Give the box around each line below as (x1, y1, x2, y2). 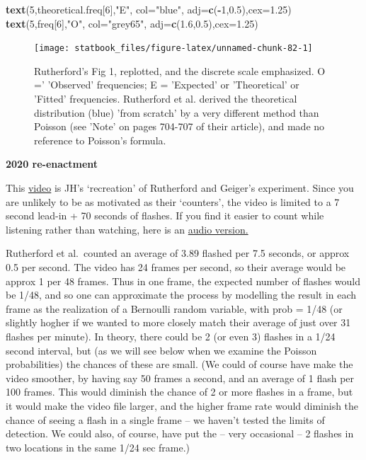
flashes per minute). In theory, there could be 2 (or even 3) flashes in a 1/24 (6, 328, 336, 343)
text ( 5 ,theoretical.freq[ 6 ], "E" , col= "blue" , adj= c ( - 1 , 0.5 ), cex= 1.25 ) (6, 2, 292, 16)
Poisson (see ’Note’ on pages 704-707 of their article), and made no (34, 119, 325, 134)
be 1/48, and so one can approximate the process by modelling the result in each (6, 287, 357, 302)
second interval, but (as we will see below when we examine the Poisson (6, 343, 317, 357)
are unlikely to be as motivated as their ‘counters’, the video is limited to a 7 (6, 194, 340, 209)
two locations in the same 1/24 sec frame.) (6, 439, 190, 454)
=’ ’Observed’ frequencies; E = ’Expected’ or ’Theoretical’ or (34, 77, 299, 92)
